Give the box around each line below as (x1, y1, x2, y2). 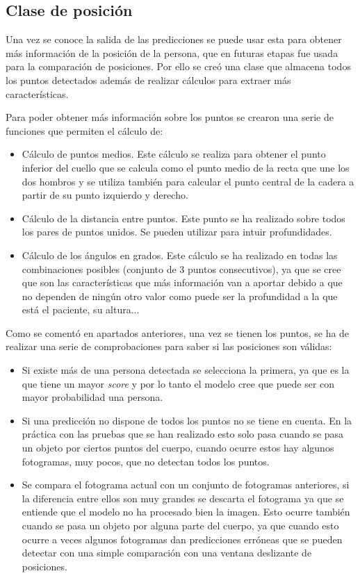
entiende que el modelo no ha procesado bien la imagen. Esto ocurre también (22, 504, 350, 519)
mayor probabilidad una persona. (22, 390, 163, 404)
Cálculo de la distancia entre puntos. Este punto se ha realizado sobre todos (22, 210, 345, 225)
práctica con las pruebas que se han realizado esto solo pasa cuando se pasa (22, 427, 344, 441)
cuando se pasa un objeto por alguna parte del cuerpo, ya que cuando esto (22, 518, 339, 533)
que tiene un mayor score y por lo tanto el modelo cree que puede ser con (22, 376, 335, 390)
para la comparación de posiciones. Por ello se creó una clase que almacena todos (6, 59, 351, 74)
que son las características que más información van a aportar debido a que (22, 275, 343, 290)
